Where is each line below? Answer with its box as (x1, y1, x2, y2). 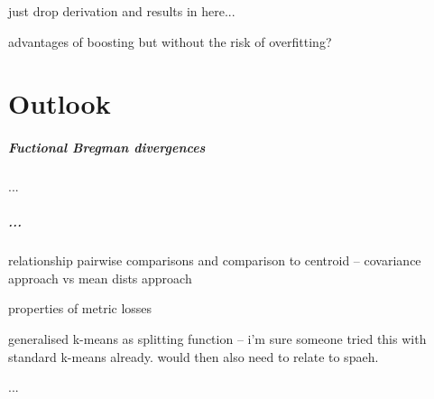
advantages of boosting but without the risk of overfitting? (8, 32, 332, 51)
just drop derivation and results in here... (8, 2, 235, 20)
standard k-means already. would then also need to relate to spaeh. (8, 347, 379, 366)
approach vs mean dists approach (8, 268, 192, 287)
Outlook (8, 85, 111, 122)
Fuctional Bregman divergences (8, 138, 206, 157)
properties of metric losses (8, 299, 152, 318)
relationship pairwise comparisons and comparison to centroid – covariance (8, 251, 421, 270)
